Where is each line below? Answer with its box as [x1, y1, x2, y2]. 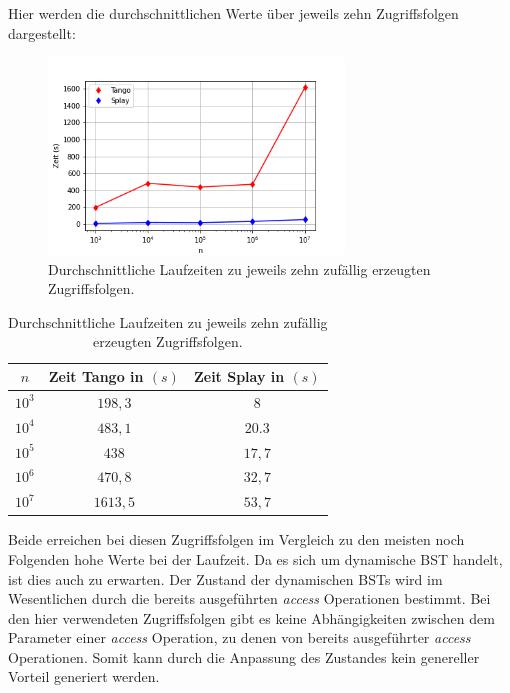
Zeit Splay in [193, 366, 285, 387]
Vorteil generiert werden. [8, 666, 160, 687]
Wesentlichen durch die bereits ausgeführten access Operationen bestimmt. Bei [8, 588, 491, 609]
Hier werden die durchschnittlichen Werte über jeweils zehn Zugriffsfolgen [8, 3, 459, 23]
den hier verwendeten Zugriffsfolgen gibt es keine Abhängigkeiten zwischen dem [8, 607, 495, 628]
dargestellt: [8, 22, 76, 43]
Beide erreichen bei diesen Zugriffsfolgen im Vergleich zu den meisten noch [8, 529, 465, 550]
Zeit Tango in [48, 366, 144, 387]
